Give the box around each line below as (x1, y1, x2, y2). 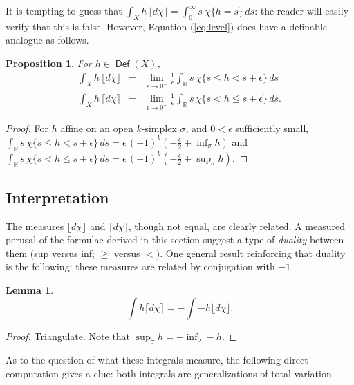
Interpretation (6, 186, 109, 207)
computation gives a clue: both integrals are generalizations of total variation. (6, 366, 335, 380)
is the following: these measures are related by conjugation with (6, 259, 275, 274)
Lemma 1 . (6, 283, 54, 297)
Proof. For (6, 121, 49, 135)
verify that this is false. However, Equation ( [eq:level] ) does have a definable (6, 19, 327, 33)
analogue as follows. (6, 32, 89, 47)
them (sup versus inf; (6, 245, 95, 260)
